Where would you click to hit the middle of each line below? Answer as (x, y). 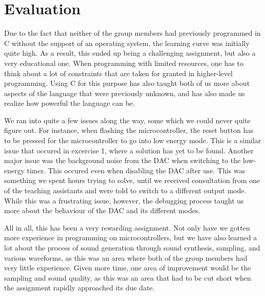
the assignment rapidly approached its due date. (79, 288)
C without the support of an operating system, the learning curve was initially (127, 43)
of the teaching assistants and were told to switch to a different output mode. (125, 190)
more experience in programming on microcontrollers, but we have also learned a (131, 237)
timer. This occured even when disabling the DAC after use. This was (136, 170)
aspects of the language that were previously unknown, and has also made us (125, 93)
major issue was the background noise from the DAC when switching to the (123, 160)
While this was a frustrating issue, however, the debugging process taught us (124, 200)
